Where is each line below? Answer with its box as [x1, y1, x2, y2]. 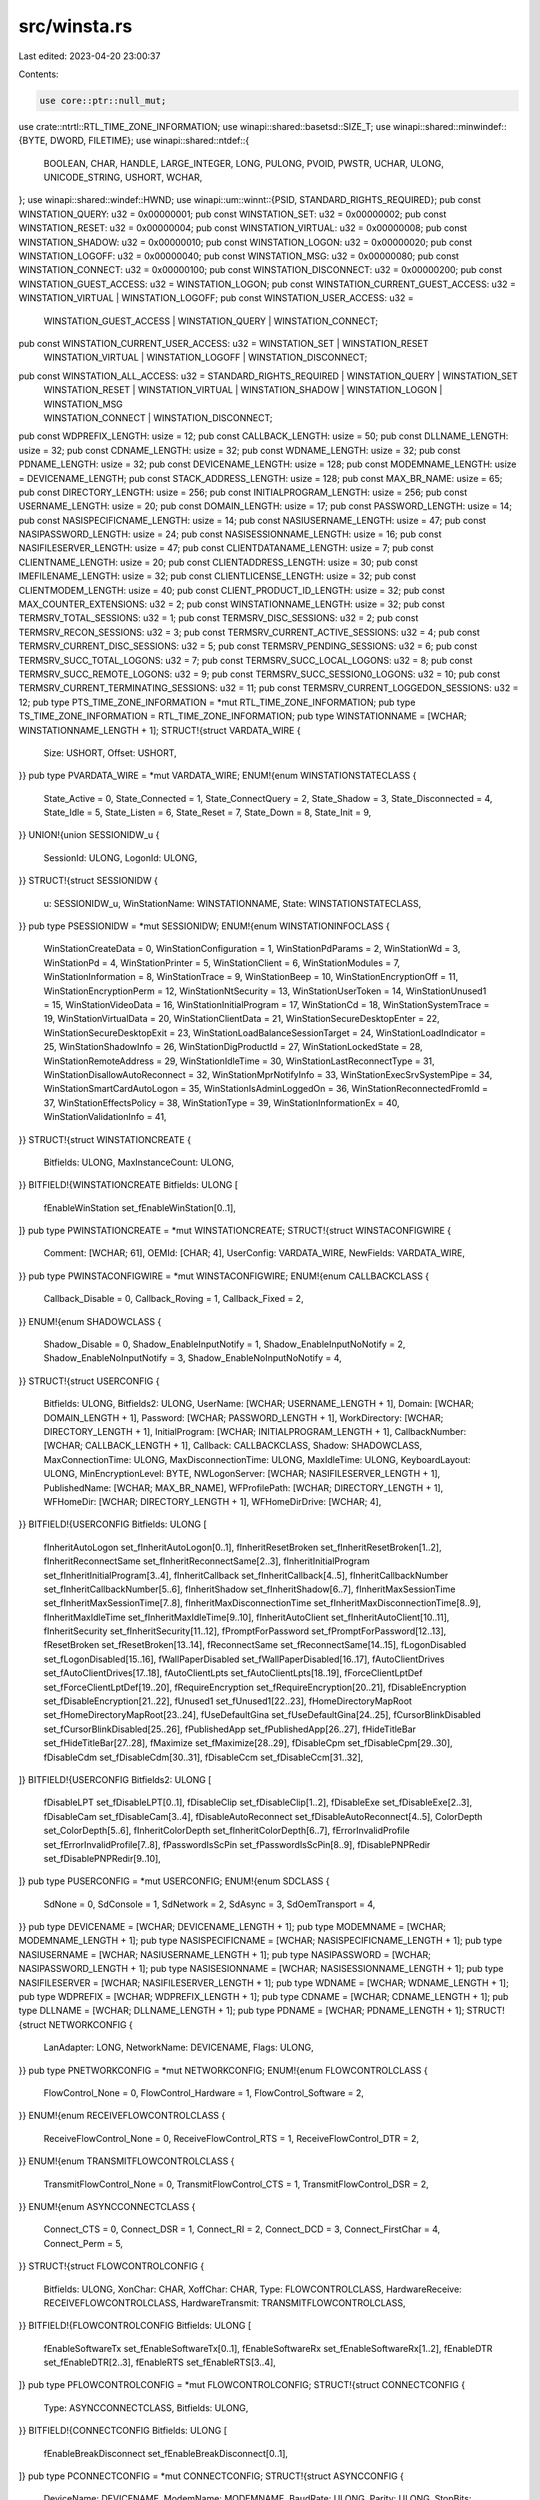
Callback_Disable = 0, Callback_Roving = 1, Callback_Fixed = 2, [43, 1293, 304, 1305]
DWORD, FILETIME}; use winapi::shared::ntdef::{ [50, 135, 250, 147]
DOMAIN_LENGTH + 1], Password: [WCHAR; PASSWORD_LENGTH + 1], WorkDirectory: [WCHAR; [43, 1411, 444, 1424]
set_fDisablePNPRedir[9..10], [43, 1852, 162, 1864]
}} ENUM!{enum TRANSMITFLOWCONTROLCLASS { [18, 2155, 235, 2167]
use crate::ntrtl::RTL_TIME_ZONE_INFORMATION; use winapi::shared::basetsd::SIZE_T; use [18, 120, 392, 132]
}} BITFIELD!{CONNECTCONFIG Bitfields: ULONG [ [18, 2425, 227, 2437]
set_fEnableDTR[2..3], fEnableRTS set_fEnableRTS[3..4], [43, 2356, 277, 2369]
